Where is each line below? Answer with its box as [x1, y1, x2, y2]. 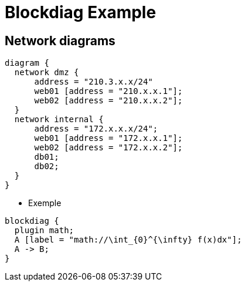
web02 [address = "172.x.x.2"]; [34, 143, 183, 153]
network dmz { [14, 68, 79, 78]
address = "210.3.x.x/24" [34, 77, 153, 87]
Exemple [28, 198, 62, 208]
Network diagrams [5, 33, 115, 48]
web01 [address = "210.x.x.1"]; [34, 86, 183, 96]
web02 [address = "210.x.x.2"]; [34, 96, 183, 106]
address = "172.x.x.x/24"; [34, 124, 158, 134]
